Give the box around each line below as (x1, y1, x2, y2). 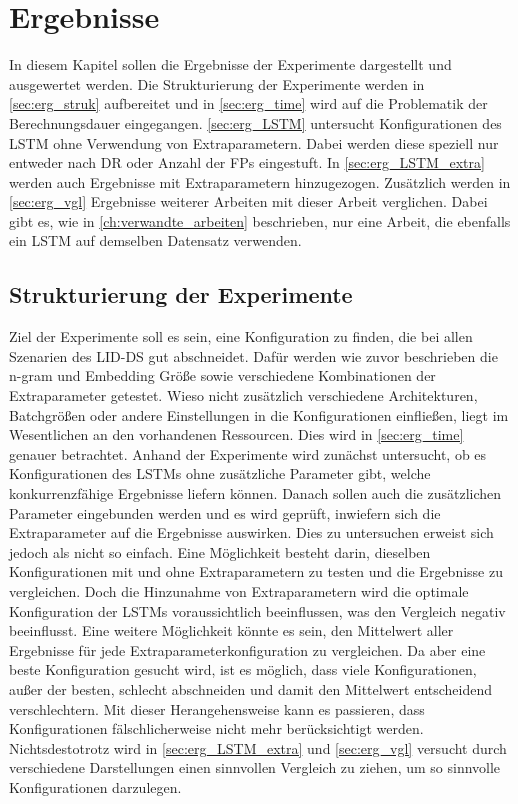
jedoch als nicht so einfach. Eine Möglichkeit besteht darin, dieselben (9, 541, 431, 562)
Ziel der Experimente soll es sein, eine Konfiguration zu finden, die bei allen (9, 326, 473, 347)
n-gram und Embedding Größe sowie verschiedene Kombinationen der (9, 365, 436, 386)
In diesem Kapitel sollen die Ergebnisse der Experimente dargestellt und (9, 54, 452, 75)
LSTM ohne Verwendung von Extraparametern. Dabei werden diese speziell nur (9, 132, 499, 153)
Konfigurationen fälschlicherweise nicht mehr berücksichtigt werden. (9, 718, 424, 739)
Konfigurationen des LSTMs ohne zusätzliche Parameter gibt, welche (9, 463, 431, 484)
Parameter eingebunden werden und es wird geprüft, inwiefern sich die (9, 502, 441, 523)
